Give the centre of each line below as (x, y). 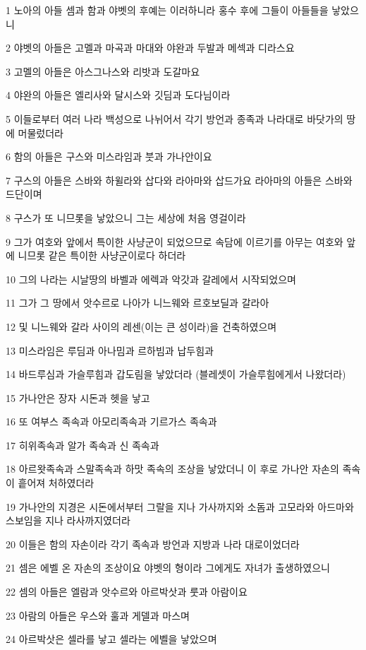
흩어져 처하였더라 (56, 483)
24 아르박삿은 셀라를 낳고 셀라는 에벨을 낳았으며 (111, 639)
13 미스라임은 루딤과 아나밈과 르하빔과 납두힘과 (110, 350)
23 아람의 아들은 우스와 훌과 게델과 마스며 (98, 615)
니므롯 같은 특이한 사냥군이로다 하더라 (102, 255)
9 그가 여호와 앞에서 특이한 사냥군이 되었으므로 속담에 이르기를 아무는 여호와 (175, 241)
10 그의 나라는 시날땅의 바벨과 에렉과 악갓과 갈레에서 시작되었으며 (151, 279)
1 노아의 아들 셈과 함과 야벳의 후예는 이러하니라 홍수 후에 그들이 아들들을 (167, 10)
